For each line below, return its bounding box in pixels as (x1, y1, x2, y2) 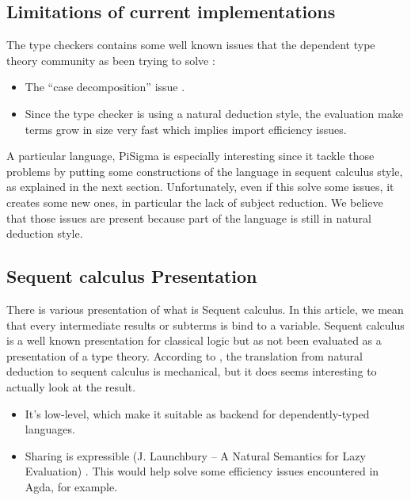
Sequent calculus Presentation (6, 264, 257, 288)
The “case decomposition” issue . (25, 78, 185, 95)
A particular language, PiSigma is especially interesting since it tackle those (6, 147, 375, 164)
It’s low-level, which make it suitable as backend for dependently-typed (25, 405, 370, 422)
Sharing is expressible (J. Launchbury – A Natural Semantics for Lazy (25, 447, 366, 464)
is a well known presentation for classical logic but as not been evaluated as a (6, 332, 382, 349)
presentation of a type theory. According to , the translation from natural (6, 347, 363, 364)
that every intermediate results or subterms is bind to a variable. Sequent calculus (6, 316, 405, 333)
